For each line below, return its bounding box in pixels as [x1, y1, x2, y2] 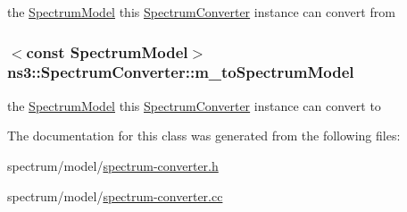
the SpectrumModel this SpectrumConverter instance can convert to [7, 96, 381, 114]
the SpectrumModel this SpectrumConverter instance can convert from [7, 3, 395, 21]
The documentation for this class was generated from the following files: [7, 126, 401, 145]
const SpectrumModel [26, 40, 188, 63]
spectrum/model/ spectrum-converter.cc [7, 186, 223, 205]
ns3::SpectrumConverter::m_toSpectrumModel [7, 61, 354, 83]
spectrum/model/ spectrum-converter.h [7, 156, 219, 174]
